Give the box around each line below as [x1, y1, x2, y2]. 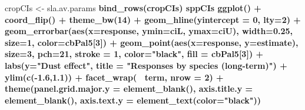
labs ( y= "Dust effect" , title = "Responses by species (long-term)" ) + [5, 59, 287, 71]
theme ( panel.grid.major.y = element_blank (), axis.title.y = [5, 82, 253, 95]
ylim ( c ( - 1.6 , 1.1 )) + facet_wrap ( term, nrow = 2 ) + [5, 71, 224, 83]
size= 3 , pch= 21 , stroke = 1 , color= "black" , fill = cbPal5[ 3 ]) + [5, 48, 264, 60]
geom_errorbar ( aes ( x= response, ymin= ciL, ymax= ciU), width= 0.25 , [5, 25, 293, 37]
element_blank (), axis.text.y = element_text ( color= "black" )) [5, 94, 261, 106]
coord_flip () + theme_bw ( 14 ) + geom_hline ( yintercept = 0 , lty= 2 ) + [5, 13, 301, 25]
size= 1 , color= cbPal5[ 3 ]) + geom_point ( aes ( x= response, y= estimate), [5, 36, 299, 48]
